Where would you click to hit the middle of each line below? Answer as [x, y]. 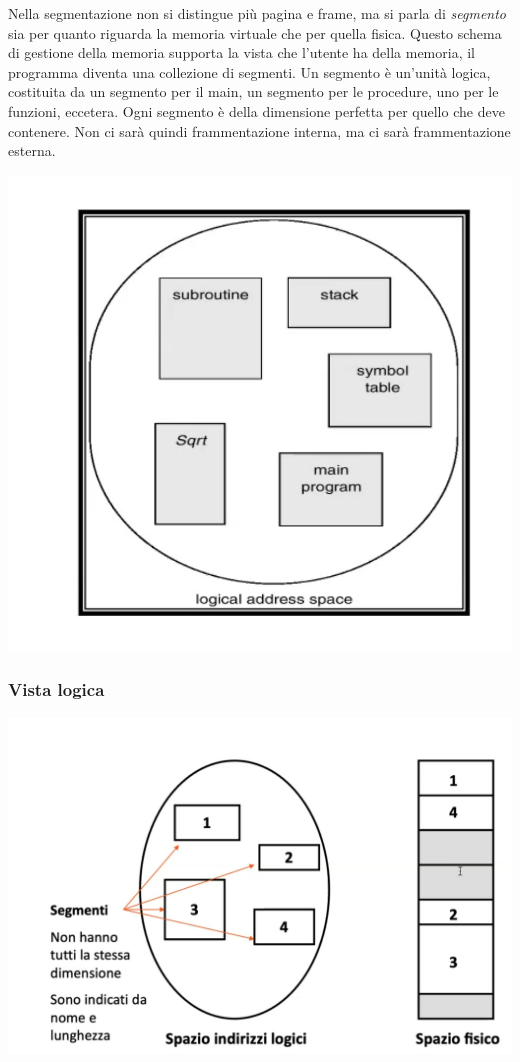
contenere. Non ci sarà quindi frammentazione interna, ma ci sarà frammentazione [259, 130]
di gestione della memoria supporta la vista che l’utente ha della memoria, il [241, 52]
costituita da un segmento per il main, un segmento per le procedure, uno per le [253, 91]
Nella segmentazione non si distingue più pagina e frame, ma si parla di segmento [257, 13]
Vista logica [56, 689]
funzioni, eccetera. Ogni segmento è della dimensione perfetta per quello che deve [256, 110]
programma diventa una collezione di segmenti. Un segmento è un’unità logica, [249, 71]
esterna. [32, 150]
